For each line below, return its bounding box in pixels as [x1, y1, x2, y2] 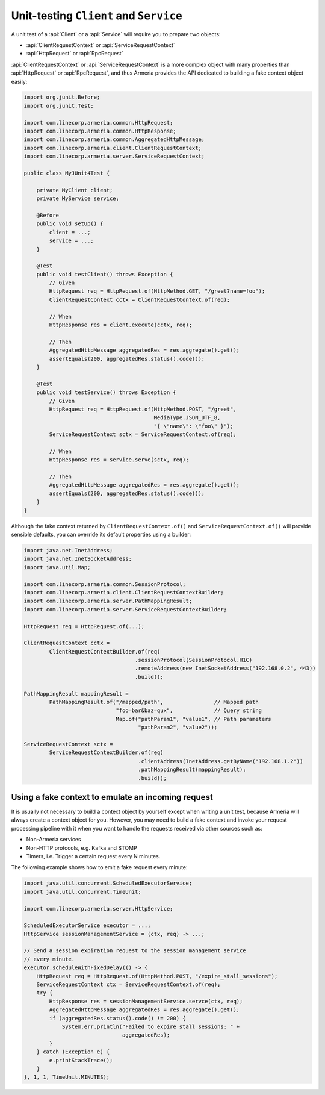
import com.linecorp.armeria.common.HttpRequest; [23, 119, 173, 126]
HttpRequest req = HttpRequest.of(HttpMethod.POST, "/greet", [49, 405, 237, 413]
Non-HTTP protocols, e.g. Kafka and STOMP [26, 844, 138, 852]
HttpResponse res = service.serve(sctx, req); [49, 457, 189, 463]
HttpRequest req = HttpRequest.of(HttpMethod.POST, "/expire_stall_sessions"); [36, 973, 278, 979]
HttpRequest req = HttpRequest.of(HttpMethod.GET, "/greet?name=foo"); [49, 288, 265, 295]
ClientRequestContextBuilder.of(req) [49, 648, 161, 655]
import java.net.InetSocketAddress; [23, 555, 132, 563]
